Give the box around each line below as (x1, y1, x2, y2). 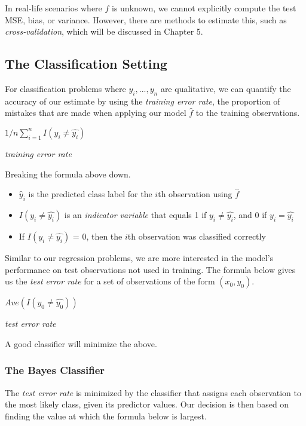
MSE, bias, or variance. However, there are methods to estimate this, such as (5, 13, 287, 26)
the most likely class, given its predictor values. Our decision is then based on (5, 398, 289, 410)
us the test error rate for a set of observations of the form (5, 275, 215, 287)
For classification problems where (5, 82, 126, 94)
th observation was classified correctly (127, 229, 266, 242)
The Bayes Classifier (5, 363, 105, 378)
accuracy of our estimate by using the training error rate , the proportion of (5, 94, 280, 107)
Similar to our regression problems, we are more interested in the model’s (5, 251, 274, 263)
